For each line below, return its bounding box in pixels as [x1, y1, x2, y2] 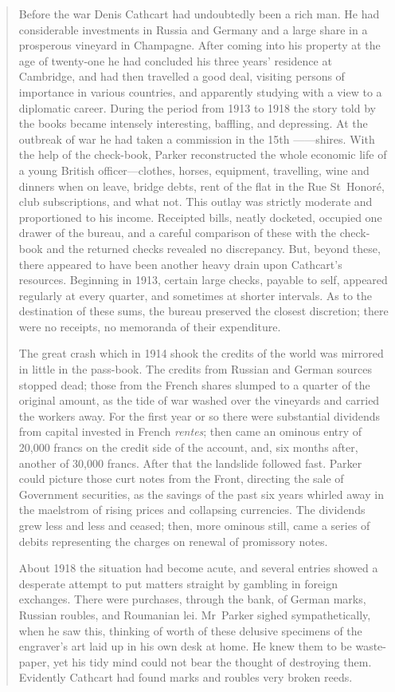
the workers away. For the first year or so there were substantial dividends [18, 407, 381, 424]
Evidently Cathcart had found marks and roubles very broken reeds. [18, 669, 353, 686]
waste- [355, 638, 386, 654]
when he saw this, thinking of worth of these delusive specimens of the [18, 622, 362, 639]
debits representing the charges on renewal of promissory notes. [18, 532, 328, 549]
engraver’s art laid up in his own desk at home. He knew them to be [18, 638, 352, 654]
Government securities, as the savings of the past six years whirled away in [18, 485, 384, 502]
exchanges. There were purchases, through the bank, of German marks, [18, 591, 366, 607]
